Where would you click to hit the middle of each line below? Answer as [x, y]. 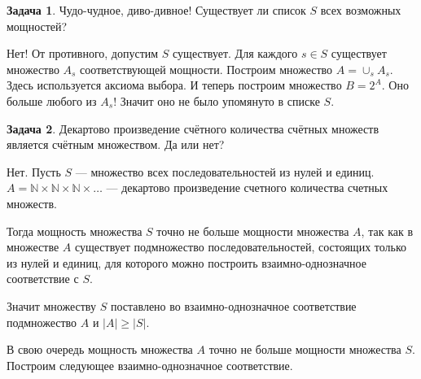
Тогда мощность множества [75, 231]
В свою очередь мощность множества [100, 349]
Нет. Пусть [34, 171]
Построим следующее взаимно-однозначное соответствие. [150, 365]
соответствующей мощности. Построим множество [206, 69]
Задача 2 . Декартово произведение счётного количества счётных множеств [193, 128]
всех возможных [361, 10]
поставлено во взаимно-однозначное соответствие [233, 305]
